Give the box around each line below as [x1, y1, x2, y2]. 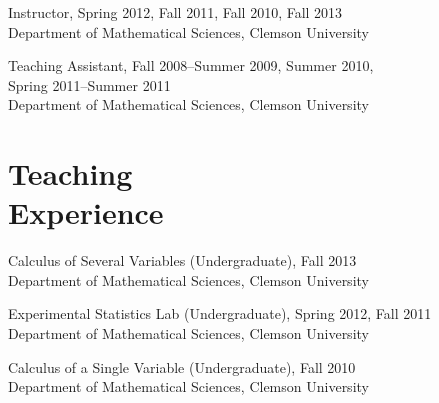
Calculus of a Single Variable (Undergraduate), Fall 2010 [8, 356, 356, 377]
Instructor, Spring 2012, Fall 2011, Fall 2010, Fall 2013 [8, 2, 343, 22]
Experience [8, 192, 164, 233]
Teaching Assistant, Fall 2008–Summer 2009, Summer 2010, [8, 55, 374, 76]
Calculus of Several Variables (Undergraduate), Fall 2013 [8, 250, 357, 271]
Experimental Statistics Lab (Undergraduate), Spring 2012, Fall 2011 [8, 303, 432, 324]
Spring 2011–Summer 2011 [8, 74, 171, 95]
